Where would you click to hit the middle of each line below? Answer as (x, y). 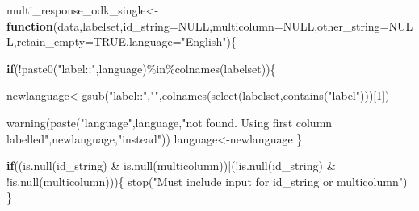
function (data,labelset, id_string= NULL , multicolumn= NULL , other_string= (198, 25)
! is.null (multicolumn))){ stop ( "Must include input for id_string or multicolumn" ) (207, 181)
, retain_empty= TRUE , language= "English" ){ (125, 41)
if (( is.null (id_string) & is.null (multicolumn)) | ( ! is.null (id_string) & (171, 165)
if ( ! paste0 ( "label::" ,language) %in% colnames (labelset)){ (141, 68)
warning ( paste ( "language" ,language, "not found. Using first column (170, 122)
